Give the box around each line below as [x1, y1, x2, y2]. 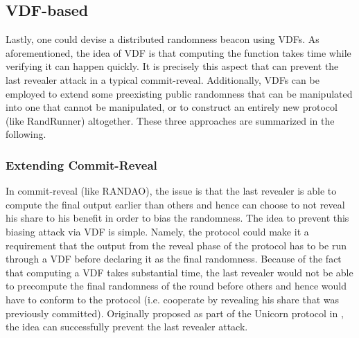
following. [6, 127, 46, 141]
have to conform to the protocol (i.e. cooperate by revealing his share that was [6, 292, 340, 306]
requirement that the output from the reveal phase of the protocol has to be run [6, 238, 347, 252]
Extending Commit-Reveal [6, 156, 157, 173]
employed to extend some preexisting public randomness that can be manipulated [6, 86, 353, 100]
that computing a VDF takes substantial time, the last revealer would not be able [6, 265, 353, 279]
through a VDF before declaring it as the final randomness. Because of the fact [6, 251, 342, 266]
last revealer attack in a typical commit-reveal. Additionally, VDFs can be [6, 72, 319, 87]
